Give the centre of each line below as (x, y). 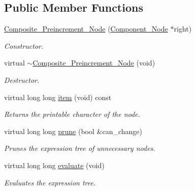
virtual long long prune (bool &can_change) (73, 131)
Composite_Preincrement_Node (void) (94, 63)
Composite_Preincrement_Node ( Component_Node (86, 29)
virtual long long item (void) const (58, 97)
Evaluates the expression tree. (50, 182)
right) (183, 29)
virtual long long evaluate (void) (54, 165)
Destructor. (22, 79)
